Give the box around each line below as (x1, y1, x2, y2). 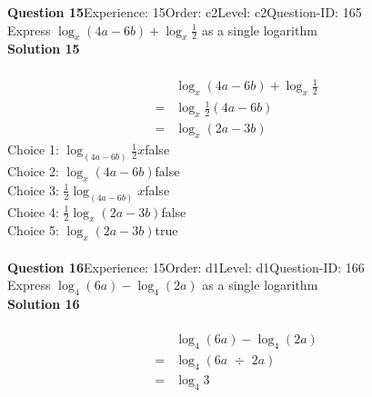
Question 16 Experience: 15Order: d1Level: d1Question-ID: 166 (7, 257, 365, 276)
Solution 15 (7, 39, 80, 58)
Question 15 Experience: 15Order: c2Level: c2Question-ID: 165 (7, 3, 362, 21)
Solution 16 (7, 294, 80, 313)
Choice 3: (7, 180, 59, 199)
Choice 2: (7, 161, 59, 180)
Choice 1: (7, 140, 59, 159)
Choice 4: (7, 202, 59, 221)
